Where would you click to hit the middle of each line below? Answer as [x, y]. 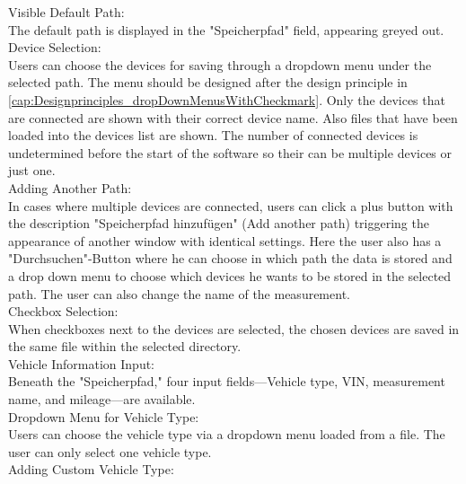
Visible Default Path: [66, 12]
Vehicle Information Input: [82, 363]
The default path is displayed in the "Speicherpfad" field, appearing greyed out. [226, 29]
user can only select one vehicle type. [110, 451]
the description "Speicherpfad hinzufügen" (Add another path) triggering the [219, 223]
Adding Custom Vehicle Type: [91, 469]
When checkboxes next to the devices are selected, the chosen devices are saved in [234, 328]
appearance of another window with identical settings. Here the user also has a [225, 240]
